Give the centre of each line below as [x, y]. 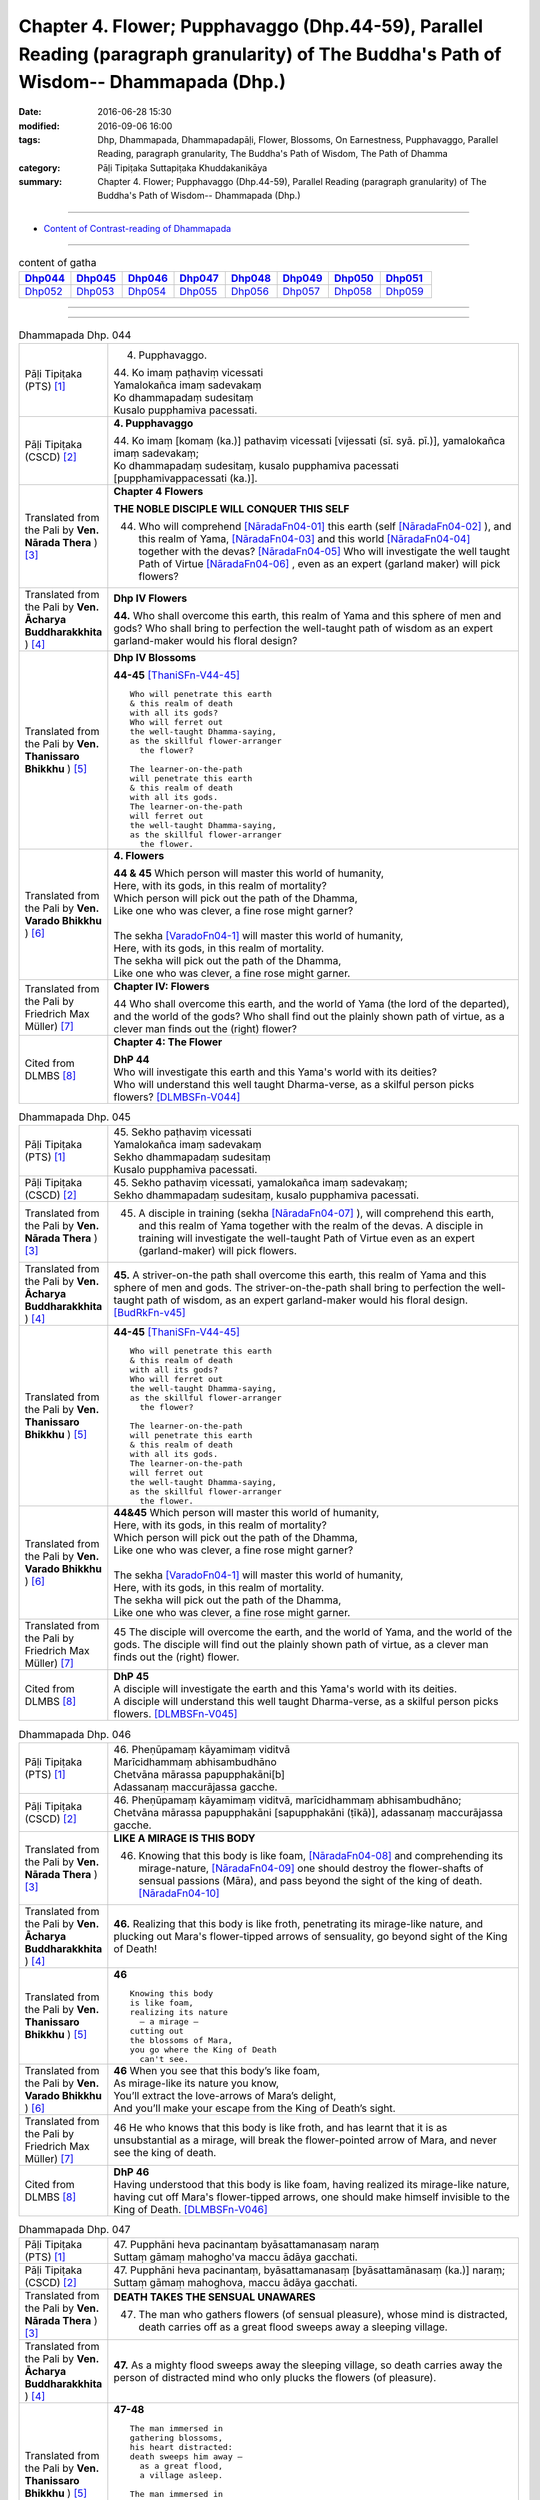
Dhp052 [43, 291]
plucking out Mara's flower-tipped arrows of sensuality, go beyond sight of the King [310, 1936]
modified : [39, 126]
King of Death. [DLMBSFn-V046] [190, 2209]
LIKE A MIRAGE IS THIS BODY [184, 1838]
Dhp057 [301, 291]
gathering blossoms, [176, 2438]
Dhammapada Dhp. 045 [75, 1117]
